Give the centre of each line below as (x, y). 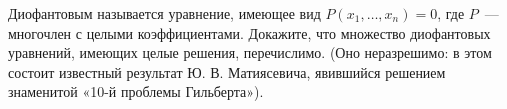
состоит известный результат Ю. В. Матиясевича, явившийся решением (227, 71)
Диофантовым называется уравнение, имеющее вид (164, 13)
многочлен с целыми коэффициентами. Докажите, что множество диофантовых (249, 32)
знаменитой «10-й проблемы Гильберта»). (136, 91)
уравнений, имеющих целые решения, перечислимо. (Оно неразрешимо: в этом (250, 52)
